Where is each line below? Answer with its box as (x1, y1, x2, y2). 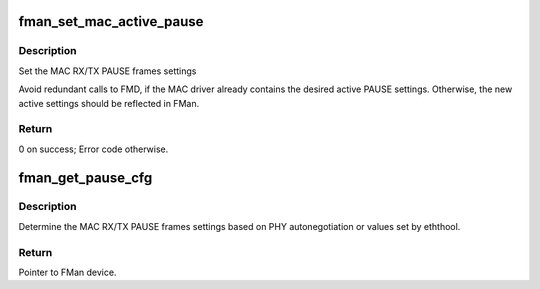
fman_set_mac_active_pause (18, 13, 204, 30)
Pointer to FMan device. (18, 266, 117, 278)
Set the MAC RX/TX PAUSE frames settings (18, 65, 197, 77)
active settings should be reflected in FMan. (18, 97, 200, 109)
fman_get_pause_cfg (18, 169, 153, 186)
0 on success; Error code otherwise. (18, 143, 169, 155)
